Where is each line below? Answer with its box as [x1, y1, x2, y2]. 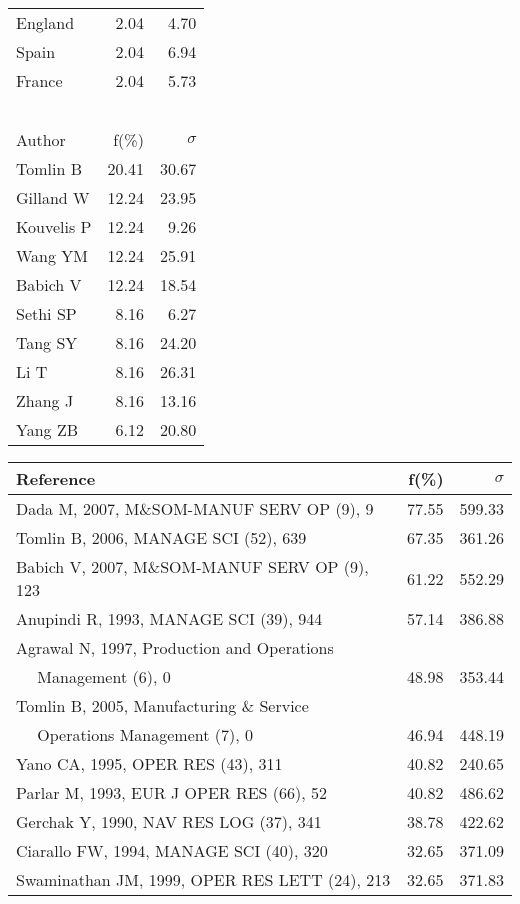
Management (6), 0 [37, 665, 171, 688]
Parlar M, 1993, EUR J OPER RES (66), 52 [16, 781, 328, 804]
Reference [16, 467, 96, 490]
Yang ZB [16, 418, 79, 441]
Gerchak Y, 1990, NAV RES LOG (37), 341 [16, 810, 322, 833]
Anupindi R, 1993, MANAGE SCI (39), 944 [16, 607, 323, 630]
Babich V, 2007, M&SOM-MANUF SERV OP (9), [16, 555, 369, 578]
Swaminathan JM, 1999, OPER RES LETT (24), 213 [16, 868, 391, 891]
